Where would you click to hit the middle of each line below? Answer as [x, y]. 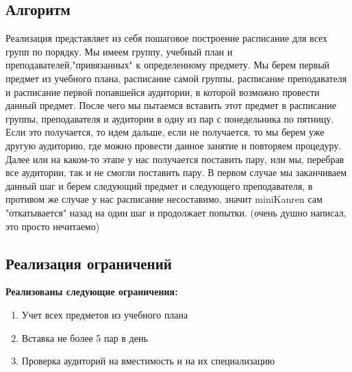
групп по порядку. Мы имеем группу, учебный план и [119, 51]
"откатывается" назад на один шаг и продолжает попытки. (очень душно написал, [176, 212]
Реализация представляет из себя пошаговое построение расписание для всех [167, 38]
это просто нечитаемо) [53, 226]
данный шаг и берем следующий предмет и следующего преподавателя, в [159, 185]
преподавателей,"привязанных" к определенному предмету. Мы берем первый [168, 65]
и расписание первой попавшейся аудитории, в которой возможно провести [163, 91]
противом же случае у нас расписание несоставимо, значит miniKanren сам [164, 199]
